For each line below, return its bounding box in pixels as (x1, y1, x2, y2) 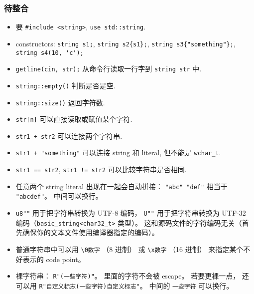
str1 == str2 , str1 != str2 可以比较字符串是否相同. (15, 164, 187, 175)
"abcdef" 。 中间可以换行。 (15, 191, 103, 201)
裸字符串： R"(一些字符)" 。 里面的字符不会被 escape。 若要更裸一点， (15, 271, 240, 281)
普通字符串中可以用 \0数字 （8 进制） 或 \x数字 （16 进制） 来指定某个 (15, 244, 244, 254)
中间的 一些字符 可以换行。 (149, 280, 234, 291)
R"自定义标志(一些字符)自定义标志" (39, 283, 140, 290)
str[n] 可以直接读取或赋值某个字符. (15, 114, 132, 124)
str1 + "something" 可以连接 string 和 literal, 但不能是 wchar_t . (15, 147, 221, 158)
